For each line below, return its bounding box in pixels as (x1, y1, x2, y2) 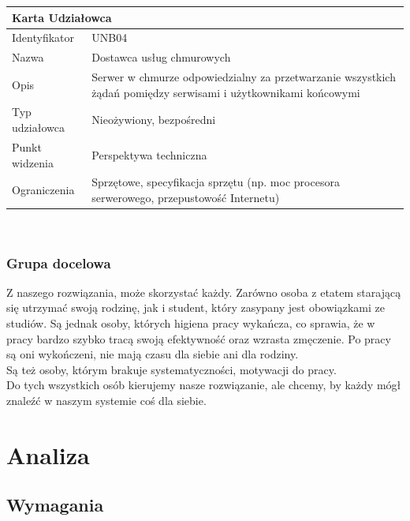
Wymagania (6, 493, 104, 517)
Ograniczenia (12, 182, 75, 198)
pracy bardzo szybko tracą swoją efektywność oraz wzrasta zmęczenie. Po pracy (6, 330, 391, 347)
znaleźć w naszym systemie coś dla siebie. (6, 392, 207, 408)
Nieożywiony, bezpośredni (91, 111, 216, 128)
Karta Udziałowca (12, 9, 112, 25)
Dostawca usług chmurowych (91, 49, 231, 66)
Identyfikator (12, 29, 75, 46)
